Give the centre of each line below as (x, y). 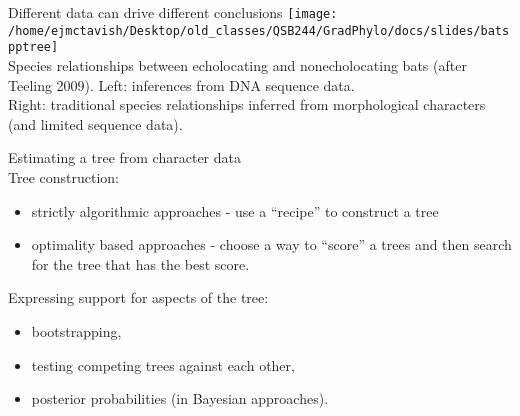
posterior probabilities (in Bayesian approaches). (180, 398)
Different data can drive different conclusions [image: (173, 12)
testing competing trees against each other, (163, 364)
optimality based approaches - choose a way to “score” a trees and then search (271, 244)
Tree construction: (63, 176)
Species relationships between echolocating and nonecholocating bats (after (237, 64)
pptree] (33, 47)
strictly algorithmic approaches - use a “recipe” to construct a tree (235, 210)
